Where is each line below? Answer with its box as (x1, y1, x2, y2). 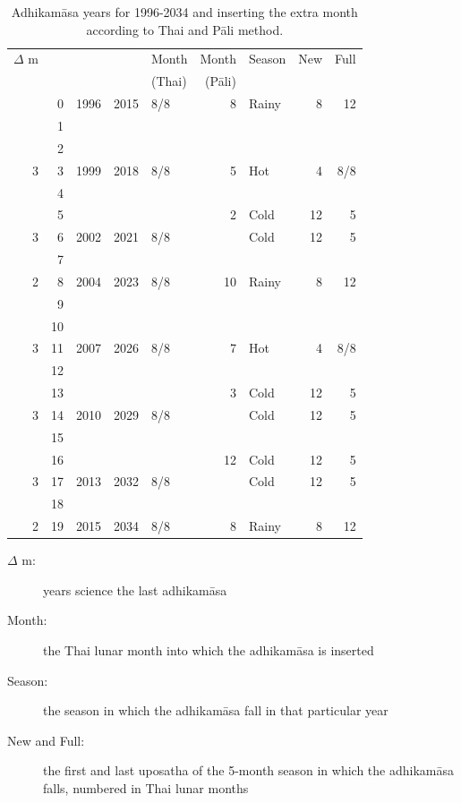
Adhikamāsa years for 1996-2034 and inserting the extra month (11, 3, 358, 21)
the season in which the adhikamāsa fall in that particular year (43, 701, 388, 720)
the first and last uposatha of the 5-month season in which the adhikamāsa (43, 761, 455, 780)
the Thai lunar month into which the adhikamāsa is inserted (43, 641, 374, 660)
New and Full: (7, 730, 85, 749)
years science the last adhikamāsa (43, 580, 227, 599)
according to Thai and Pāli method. (86, 20, 284, 38)
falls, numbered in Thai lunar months (43, 779, 249, 797)
